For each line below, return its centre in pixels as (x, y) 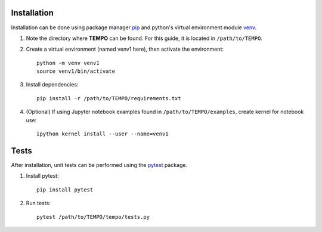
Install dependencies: (52, 85)
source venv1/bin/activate (76, 71)
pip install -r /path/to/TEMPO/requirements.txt (109, 98)
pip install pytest (65, 190)
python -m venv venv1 (68, 63)
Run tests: (38, 203)
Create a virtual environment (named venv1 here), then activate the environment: (125, 49)
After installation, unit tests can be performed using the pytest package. (99, 165)
